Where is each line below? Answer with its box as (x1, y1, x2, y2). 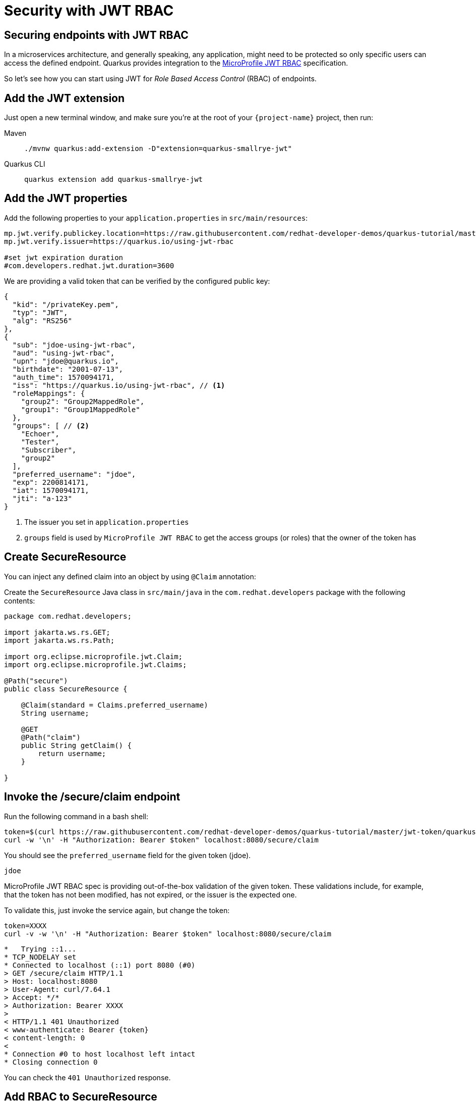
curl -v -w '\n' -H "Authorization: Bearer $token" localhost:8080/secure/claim (4, 929, 332, 938)
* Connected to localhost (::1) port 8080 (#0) (4, 961, 196, 969)
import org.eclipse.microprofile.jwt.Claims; (4, 660, 187, 669)
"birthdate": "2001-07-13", (12, 365, 124, 373)
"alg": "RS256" (12, 316, 72, 325)
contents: (4, 596, 35, 605)
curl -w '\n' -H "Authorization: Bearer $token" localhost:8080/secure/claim (4, 835, 319, 844)
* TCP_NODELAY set (4, 953, 77, 961)
